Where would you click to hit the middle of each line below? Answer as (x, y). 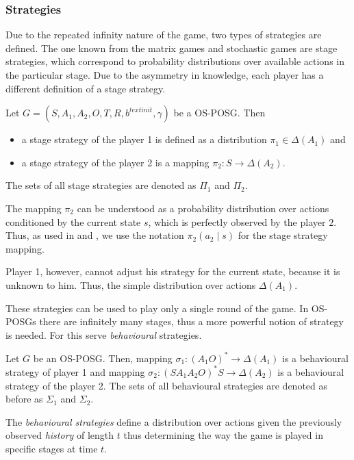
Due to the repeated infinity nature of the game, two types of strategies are (164, 35)
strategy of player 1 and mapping (75, 371)
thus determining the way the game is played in (223, 435)
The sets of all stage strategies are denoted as (101, 185)
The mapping (34, 208)
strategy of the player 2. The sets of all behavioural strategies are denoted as (167, 385)
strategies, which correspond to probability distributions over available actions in (175, 61)
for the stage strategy (283, 235)
